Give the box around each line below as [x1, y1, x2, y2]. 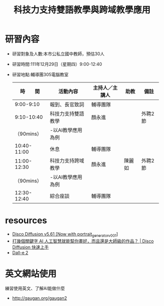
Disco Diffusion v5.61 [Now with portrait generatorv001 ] [12, 231, 118, 238]
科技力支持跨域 [49, 157, 84, 164]
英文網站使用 [5, 268, 57, 279]
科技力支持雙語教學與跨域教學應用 [13, 4, 150, 16]
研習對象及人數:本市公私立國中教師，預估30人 [12, 51, 105, 57]
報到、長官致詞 [49, 101, 84, 108]
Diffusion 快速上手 [12, 244, 49, 250]
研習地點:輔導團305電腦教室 [12, 71, 69, 77]
